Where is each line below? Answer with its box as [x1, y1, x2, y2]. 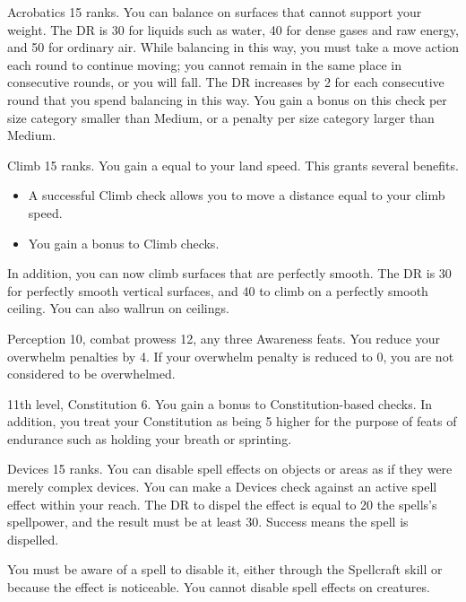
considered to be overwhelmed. [7, 364, 176, 383]
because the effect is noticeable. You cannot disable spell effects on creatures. [7, 578, 430, 597]
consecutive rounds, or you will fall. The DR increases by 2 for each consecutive [7, 73, 444, 92]
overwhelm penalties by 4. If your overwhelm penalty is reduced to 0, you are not [7, 346, 454, 365]
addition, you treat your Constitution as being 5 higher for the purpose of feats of [7, 412, 457, 431]
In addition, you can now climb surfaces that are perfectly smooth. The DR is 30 [7, 264, 452, 283]
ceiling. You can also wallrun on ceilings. [7, 299, 229, 318]
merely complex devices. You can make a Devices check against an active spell [7, 477, 437, 496]
